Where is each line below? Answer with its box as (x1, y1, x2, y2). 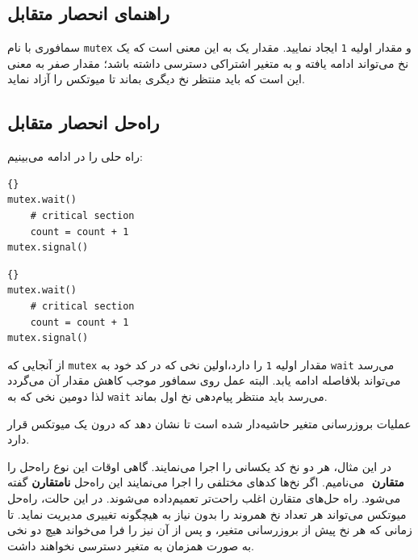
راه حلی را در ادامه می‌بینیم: (7, 148, 143, 165)
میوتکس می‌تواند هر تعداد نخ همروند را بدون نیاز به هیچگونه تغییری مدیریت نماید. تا (7, 505, 407, 522)
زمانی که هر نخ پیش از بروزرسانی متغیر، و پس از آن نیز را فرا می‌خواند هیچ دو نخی (7, 521, 412, 538)
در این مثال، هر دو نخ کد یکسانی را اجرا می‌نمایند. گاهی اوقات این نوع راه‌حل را (7, 457, 391, 474)
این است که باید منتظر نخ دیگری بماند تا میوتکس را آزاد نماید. (7, 70, 305, 87)
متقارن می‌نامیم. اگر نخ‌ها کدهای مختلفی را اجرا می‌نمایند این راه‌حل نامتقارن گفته (7, 474, 404, 491)
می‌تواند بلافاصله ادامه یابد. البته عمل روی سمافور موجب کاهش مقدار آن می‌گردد (7, 372, 401, 389)
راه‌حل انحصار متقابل (7, 110, 160, 135)
